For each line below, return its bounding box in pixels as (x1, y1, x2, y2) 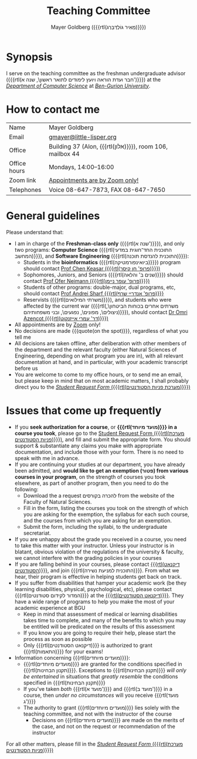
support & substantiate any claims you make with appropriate (14, 442, 163, 449)
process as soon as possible (23, 635, 93, 642)
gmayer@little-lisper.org (49, 133, 117, 141)
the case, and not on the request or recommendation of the (32, 723, 176, 730)
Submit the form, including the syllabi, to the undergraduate (23, 523, 168, 530)
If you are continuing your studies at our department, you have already (14, 461, 186, 468)
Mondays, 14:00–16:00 (49, 163, 114, 171)
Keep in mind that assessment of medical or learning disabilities (23, 610, 178, 618)
